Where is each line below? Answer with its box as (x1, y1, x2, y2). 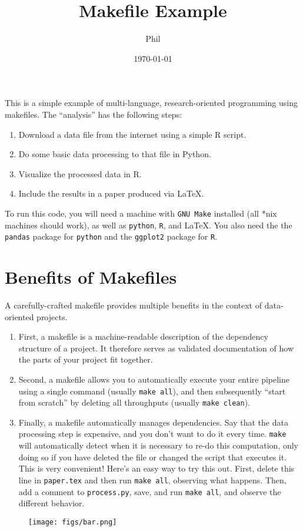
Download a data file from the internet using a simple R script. (18, 128, 247, 140)
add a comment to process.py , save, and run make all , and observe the (18, 485, 281, 497)
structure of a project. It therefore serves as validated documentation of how (18, 341, 294, 354)
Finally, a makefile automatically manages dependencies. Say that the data (18, 416, 288, 428)
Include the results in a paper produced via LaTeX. (18, 187, 204, 200)
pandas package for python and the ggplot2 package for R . (5, 230, 218, 243)
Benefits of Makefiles (5, 265, 177, 289)
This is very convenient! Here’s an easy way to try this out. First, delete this (18, 462, 295, 474)
